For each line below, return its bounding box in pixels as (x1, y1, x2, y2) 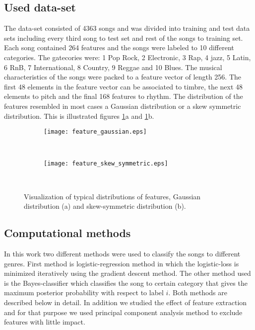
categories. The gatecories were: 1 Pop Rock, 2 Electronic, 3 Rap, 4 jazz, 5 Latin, (4, 52, 251, 62)
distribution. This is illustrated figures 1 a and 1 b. (4, 110, 154, 121)
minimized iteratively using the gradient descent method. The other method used (4, 268, 251, 278)
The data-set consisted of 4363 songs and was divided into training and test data (4, 23, 250, 33)
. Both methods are (168, 287, 227, 298)
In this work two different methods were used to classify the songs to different (4, 248, 241, 259)
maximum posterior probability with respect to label (4, 287, 164, 298)
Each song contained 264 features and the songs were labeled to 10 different (4, 42, 234, 53)
